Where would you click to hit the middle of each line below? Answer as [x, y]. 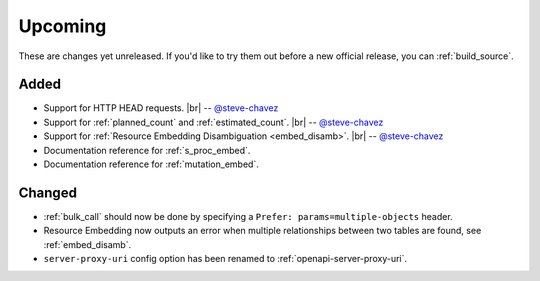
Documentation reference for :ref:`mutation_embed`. [151, 164]
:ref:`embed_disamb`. [87, 244]
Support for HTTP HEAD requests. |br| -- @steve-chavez [161, 108]
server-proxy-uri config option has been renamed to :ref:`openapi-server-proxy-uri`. [225, 259]
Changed [47, 192]
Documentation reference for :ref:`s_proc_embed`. [147, 150]
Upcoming [62, 26]
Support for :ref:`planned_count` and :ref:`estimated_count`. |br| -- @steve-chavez [213, 122]
